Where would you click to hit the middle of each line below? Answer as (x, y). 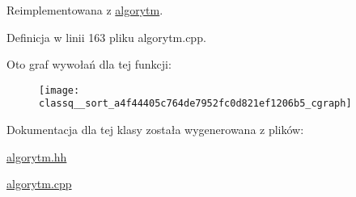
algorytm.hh (37, 156)
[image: (59, 90)
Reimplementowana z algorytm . (85, 10)
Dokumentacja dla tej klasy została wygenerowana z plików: (155, 130)
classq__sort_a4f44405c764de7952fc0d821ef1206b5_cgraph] (195, 104)
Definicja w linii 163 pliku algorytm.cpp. (106, 37)
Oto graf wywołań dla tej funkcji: (89, 64)
